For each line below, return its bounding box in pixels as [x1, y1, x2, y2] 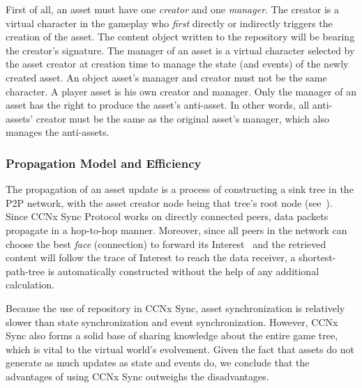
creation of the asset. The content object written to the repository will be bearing [6, 29, 355, 44]
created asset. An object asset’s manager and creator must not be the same [6, 70, 327, 84]
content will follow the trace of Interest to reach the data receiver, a [6, 250, 296, 265]
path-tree [6, 263, 45, 278]
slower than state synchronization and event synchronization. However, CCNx [6, 314, 338, 329]
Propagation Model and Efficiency [6, 154, 202, 171]
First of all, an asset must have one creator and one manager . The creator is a [6, 2, 339, 16]
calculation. [6, 277, 55, 292]
